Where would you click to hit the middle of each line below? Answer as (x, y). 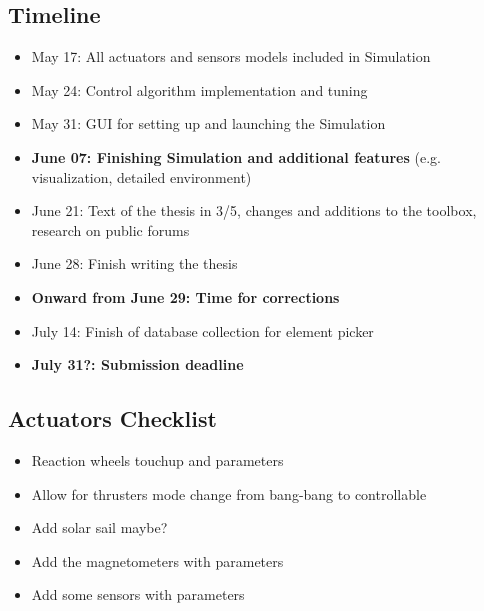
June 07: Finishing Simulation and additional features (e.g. (236, 156)
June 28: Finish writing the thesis (134, 263)
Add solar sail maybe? (99, 527)
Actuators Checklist (112, 418)
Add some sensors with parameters (138, 594)
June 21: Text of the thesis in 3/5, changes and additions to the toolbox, (254, 210)
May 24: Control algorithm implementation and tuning (199, 89)
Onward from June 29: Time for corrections (185, 296)
